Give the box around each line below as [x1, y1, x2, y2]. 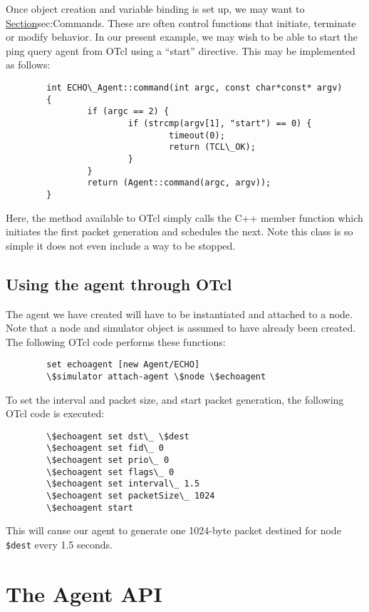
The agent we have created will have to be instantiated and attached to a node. [6, 306, 353, 321]
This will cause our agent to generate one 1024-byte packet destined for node [6, 523, 341, 538]
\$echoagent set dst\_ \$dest [46, 431, 189, 442]
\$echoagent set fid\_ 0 [46, 443, 164, 454]
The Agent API [6, 578, 162, 608]
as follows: [6, 57, 51, 72]
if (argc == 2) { [87, 106, 170, 117]
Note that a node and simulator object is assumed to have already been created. [6, 320, 356, 335]
